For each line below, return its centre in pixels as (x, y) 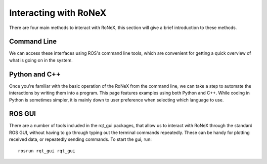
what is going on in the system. (41, 60)
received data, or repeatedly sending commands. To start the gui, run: (80, 139)
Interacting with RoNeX (58, 13)
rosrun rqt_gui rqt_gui (47, 151)
